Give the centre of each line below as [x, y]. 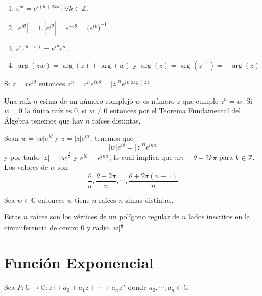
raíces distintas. [116, 120]
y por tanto [22, 157]
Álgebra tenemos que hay [44, 120]
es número [159, 100]
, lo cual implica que [141, 157]
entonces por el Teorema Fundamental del [175, 110]
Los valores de [26, 167]
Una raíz [18, 100]
